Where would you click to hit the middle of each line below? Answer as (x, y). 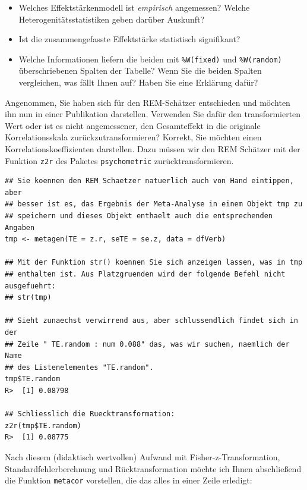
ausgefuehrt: (30, 286)
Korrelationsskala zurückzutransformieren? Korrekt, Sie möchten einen (133, 137)
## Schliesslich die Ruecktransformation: (90, 414)
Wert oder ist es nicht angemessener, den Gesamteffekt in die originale (133, 125)
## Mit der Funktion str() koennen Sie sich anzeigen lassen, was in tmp (154, 263)
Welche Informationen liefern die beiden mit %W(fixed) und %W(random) (150, 59)
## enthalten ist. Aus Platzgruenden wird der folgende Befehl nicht (145, 274)
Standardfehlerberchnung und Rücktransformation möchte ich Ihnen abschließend (153, 468)
